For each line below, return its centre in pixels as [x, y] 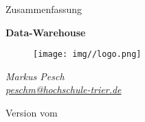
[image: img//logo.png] [87, 54]
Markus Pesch [35, 76]
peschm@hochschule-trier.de [64, 89]
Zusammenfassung [44, 9]
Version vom [32, 113]
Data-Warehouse [46, 32]
